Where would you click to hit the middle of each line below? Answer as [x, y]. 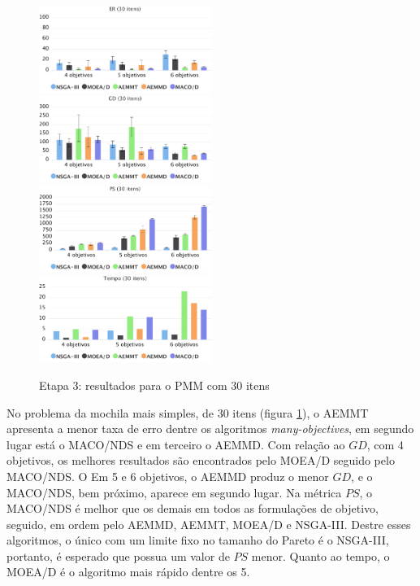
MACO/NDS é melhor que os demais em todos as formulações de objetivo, [193, 508]
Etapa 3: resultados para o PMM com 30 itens [154, 385]
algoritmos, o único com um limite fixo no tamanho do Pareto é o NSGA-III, [198, 540]
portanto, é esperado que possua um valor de [118, 555]
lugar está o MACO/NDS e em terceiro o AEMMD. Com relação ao [176, 444]
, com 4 [385, 444]
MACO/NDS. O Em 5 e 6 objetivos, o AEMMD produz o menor [168, 476]
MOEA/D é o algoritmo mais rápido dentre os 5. [128, 572]
